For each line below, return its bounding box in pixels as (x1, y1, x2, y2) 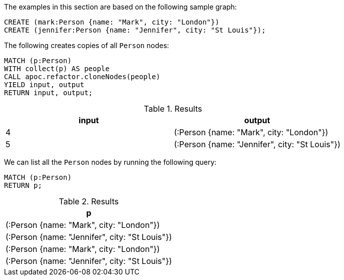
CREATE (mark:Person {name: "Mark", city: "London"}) (4, 18, 219, 26)
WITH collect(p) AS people (4, 65, 110, 73)
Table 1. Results (144, 104, 202, 114)
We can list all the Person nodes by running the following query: (4, 158, 217, 166)
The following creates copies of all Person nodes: (4, 41, 169, 50)
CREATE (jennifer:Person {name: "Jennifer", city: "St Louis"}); (4, 26, 266, 34)
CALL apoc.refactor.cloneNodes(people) (4, 73, 160, 81)
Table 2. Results (59, 196, 119, 206)
